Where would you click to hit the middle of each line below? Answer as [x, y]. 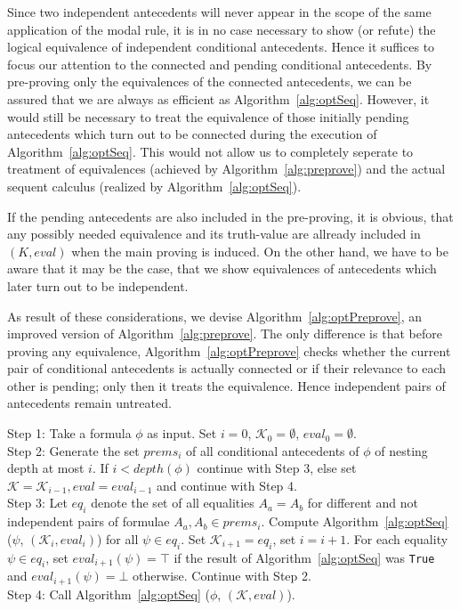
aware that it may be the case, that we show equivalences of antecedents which [222, 268]
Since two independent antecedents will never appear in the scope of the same [219, 12]
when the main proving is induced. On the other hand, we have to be [260, 251]
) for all [117, 538]
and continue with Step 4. [227, 485]
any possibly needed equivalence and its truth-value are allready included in [214, 234]
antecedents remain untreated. [89, 403]
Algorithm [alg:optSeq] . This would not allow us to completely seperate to [210, 151]
